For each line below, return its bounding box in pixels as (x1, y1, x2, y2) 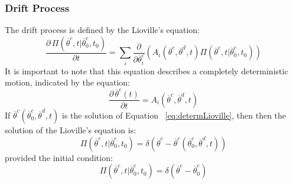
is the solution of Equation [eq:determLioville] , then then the (62, 109, 287, 121)
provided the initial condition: (5, 151, 113, 163)
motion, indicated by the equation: (5, 76, 130, 88)
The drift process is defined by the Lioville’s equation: (5, 24, 200, 36)
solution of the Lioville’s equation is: (5, 123, 136, 136)
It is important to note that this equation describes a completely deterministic (5, 64, 288, 77)
